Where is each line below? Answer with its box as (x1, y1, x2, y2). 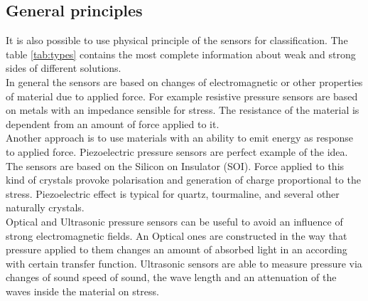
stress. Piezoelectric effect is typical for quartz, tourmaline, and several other (6, 186, 340, 201)
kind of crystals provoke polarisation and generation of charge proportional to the (6, 172, 361, 187)
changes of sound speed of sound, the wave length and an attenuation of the (6, 270, 337, 285)
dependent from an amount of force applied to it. (6, 116, 220, 131)
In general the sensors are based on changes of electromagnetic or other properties (6, 74, 363, 89)
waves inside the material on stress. (6, 283, 159, 298)
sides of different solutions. (6, 60, 121, 75)
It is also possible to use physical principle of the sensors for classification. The (6, 33, 348, 48)
